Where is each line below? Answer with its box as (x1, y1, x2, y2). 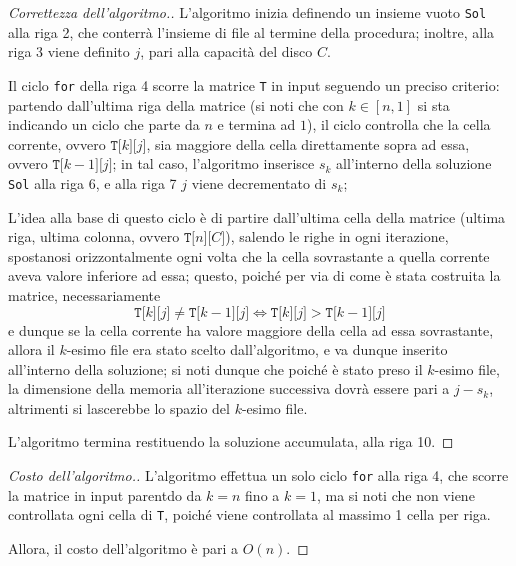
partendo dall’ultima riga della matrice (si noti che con (8, 94, 344, 115)
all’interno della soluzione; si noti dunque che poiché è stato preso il (8, 358, 423, 379)
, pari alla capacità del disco (140, 41, 313, 62)
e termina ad (217, 114, 296, 135)
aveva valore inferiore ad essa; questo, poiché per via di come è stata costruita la (8, 265, 501, 286)
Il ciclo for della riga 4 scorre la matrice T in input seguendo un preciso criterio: (8, 74, 500, 95)
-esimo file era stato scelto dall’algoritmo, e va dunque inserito (66, 339, 448, 360)
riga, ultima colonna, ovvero (8, 226, 180, 247)
